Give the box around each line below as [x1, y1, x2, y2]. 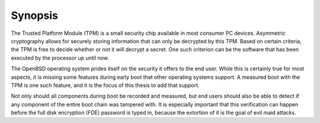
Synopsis [11, 9, 59, 22]
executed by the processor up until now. [11, 54, 109, 61]
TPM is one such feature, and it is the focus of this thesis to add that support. [11, 82, 200, 89]
